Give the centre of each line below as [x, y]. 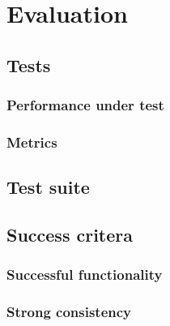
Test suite [48, 187]
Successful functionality [85, 275]
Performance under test [85, 105]
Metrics [32, 142]
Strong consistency [69, 312]
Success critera [70, 235]
